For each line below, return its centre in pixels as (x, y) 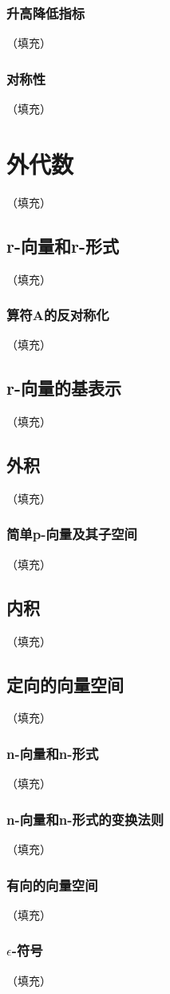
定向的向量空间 (65, 684)
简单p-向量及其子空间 (72, 534)
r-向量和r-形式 (63, 245)
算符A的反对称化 (58, 315)
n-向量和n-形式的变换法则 (85, 819)
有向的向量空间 (52, 884)
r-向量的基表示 (64, 388)
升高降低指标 (46, 12)
